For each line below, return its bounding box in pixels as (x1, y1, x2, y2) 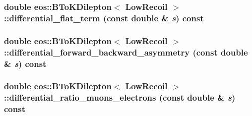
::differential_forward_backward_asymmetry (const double (4, 46, 248, 58)
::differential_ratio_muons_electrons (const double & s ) (4, 91, 236, 104)
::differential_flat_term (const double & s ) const (4, 11, 204, 24)
